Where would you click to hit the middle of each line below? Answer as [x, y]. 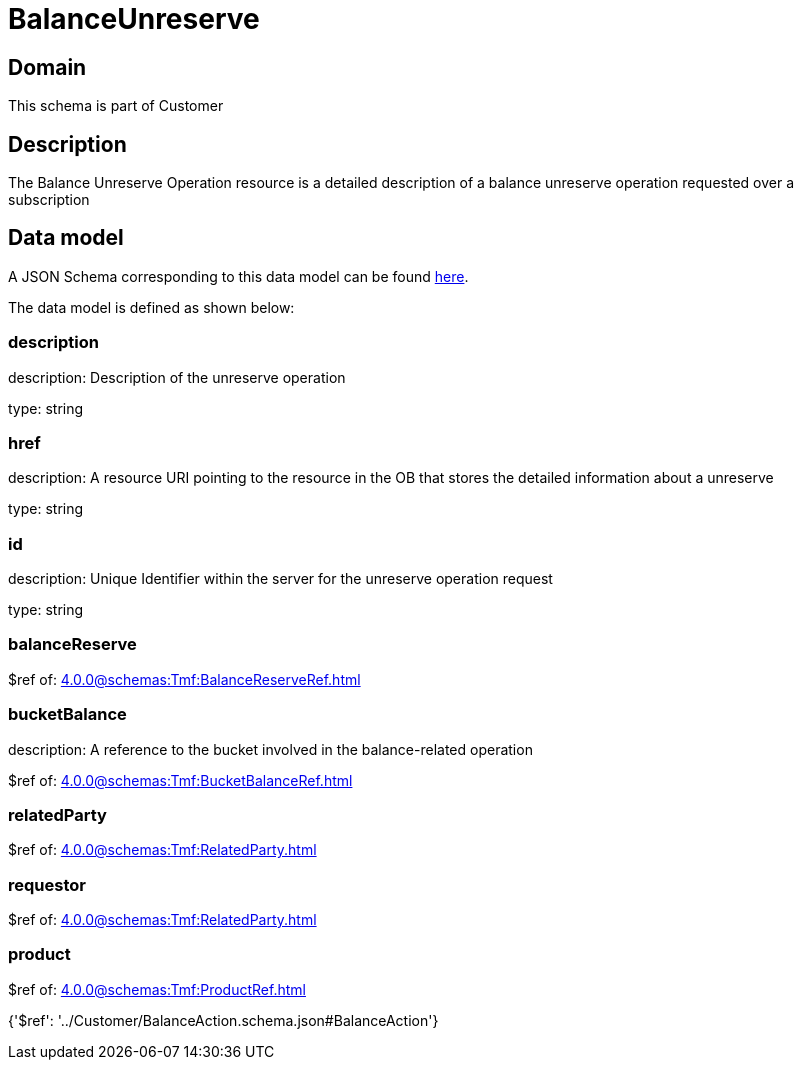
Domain [47, 67]
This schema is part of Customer [116, 106]
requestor [47, 884]
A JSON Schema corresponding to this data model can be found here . [238, 276]
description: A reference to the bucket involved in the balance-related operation [270, 749]
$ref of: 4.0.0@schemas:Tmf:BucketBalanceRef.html [180, 780]
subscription [49, 200]
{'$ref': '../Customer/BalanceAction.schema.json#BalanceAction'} [223, 1020]
